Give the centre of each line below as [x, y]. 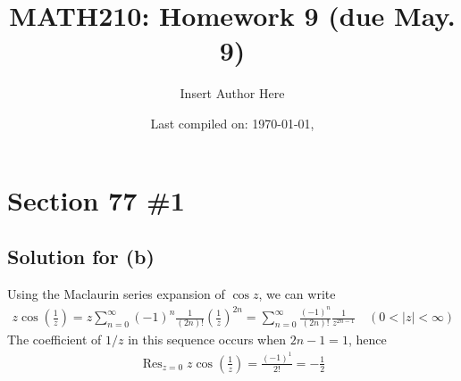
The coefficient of [54, 340]
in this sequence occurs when [207, 340]
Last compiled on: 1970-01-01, [232, 123]
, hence [367, 340]
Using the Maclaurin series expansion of [116, 293]
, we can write [297, 293]
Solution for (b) [81, 257]
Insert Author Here [232, 93]
